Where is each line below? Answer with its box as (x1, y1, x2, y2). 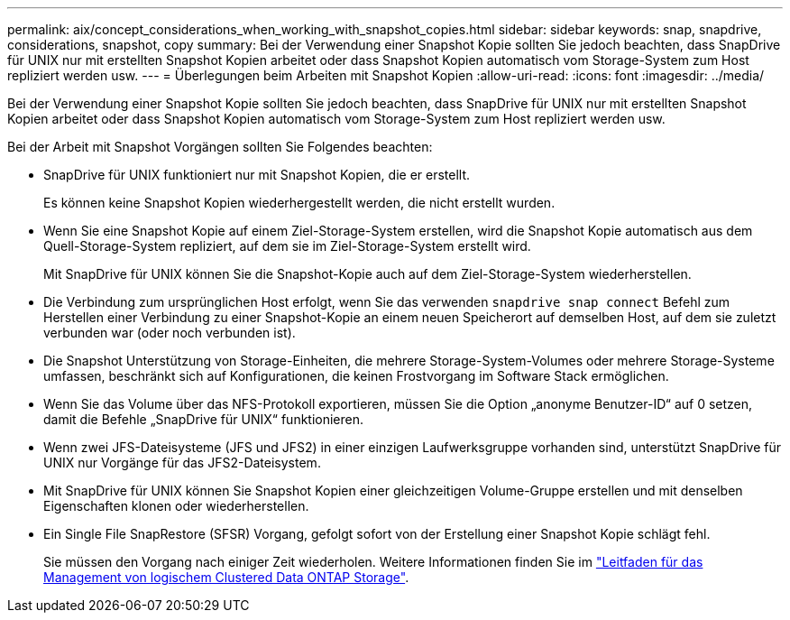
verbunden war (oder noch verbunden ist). (43, 325, 296, 340)
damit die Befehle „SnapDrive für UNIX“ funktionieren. (43, 412, 364, 427)
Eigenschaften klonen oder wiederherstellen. (43, 498, 309, 514)
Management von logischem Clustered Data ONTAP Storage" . (43, 569, 409, 585)
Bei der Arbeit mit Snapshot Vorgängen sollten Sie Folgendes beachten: (7, 139, 433, 154)
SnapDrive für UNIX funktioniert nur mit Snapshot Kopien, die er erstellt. (43, 167, 471, 182)
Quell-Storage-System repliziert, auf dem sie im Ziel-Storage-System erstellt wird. (43, 238, 531, 254)
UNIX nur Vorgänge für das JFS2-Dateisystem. (43, 455, 321, 470)
